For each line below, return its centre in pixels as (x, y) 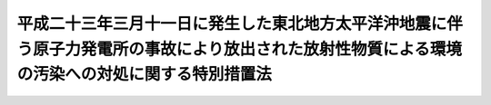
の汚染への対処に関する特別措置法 (145, 75)
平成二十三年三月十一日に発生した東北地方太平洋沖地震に (232, 24)
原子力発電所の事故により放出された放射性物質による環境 (248, 49)
